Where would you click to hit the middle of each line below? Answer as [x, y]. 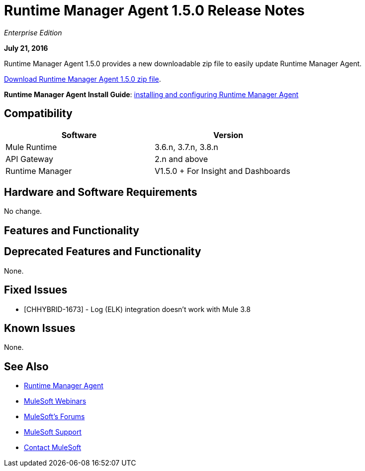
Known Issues [40, 328]
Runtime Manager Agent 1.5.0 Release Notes [154, 10]
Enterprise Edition [33, 32]
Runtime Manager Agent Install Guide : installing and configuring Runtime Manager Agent [151, 94]
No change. [23, 211]
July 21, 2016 [26, 48]
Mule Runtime [31, 147]
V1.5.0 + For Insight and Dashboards [223, 171]
